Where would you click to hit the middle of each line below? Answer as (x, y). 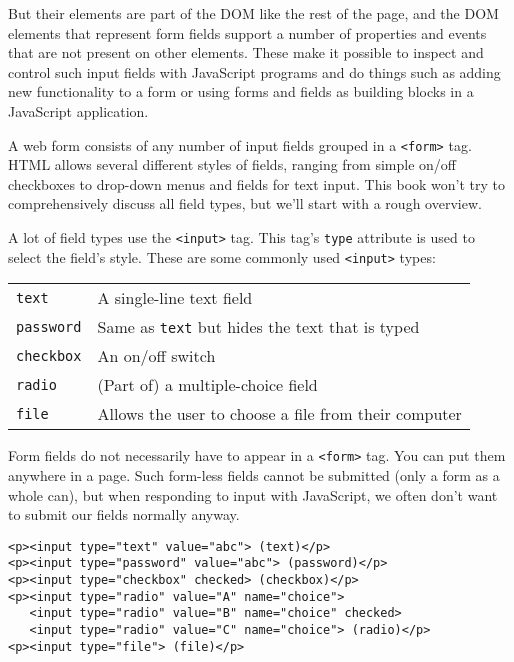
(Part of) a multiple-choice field (207, 385)
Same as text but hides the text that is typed (258, 327)
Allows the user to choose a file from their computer (279, 414)
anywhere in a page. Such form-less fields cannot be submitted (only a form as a (254, 474)
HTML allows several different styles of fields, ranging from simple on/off (232, 164)
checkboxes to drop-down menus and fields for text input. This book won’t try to (257, 183)
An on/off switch (156, 356)
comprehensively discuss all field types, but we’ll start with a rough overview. (245, 203)
